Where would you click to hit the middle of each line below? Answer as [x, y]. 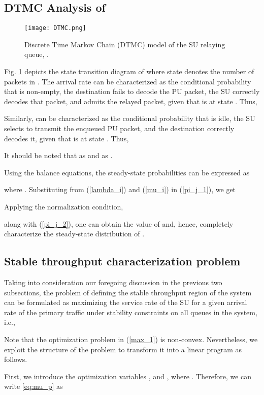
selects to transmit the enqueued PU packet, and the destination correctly [119, 128]
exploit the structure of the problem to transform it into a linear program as [123, 349]
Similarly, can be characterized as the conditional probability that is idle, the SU [130, 118]
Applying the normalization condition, [64, 206]
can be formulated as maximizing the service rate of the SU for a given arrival [126, 302]
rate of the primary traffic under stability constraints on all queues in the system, [131, 312]
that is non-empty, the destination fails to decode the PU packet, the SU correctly [132, 91]
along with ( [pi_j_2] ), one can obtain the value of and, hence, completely [119, 223]
